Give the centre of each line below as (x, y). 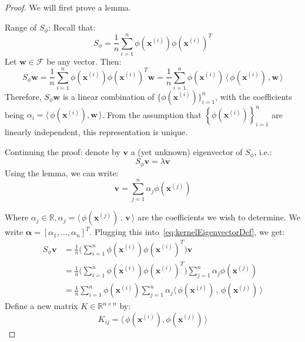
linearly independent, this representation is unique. (96, 132)
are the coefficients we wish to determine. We (219, 217)
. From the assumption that (152, 114)
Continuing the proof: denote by (63, 151)
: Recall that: (72, 27)
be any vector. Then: (84, 61)
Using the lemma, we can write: (62, 172)
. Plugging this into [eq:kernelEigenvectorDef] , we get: (187, 232)
